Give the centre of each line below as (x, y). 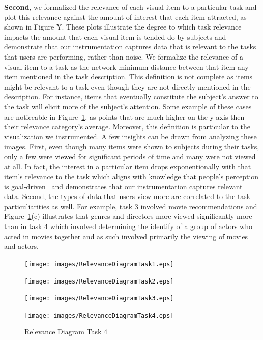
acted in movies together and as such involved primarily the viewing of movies (126, 236)
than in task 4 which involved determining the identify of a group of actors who (128, 226)
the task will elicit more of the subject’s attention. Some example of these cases (128, 106)
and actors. (21, 246)
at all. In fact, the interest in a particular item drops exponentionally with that (128, 166)
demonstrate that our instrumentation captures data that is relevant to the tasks (130, 47)
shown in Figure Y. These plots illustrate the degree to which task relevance (123, 27)
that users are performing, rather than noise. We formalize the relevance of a (124, 56)
